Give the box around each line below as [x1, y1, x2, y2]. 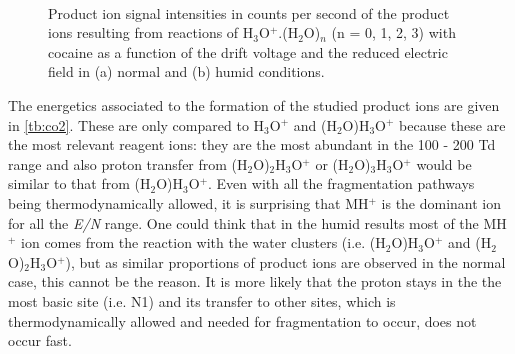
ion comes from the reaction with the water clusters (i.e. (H [21, 232, 386, 253]
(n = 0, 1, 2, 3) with [331, 22, 456, 43]
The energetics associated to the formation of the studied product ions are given [8, 94, 500, 115]
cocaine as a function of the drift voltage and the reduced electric [48, 41, 448, 62]
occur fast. [8, 330, 72, 351]
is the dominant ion [381, 192, 502, 213]
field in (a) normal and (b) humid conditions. [48, 61, 325, 82]
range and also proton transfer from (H [8, 153, 248, 174]
